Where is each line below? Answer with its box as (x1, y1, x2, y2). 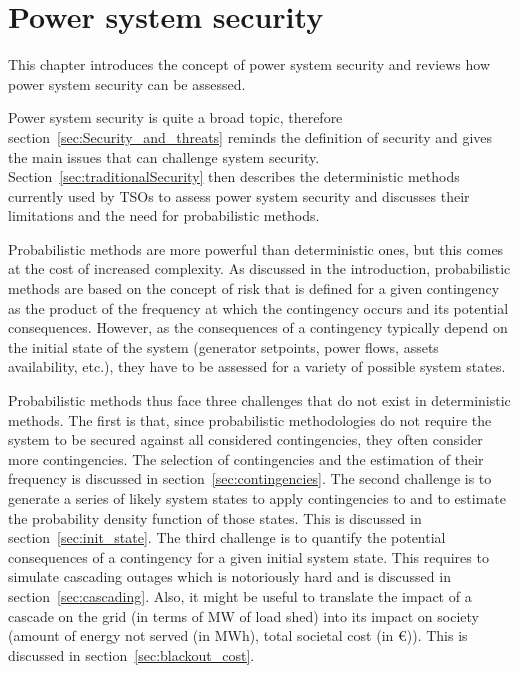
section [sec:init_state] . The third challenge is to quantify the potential (8, 527, 446, 548)
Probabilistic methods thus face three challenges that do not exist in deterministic (8, 390, 511, 411)
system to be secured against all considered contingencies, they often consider (8, 429, 483, 450)
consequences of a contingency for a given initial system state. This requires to (8, 546, 489, 567)
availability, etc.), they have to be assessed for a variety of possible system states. (8, 356, 506, 377)
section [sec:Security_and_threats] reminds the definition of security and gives (8, 126, 493, 147)
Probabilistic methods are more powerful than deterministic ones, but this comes (8, 238, 504, 259)
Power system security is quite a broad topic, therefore (8, 107, 343, 128)
